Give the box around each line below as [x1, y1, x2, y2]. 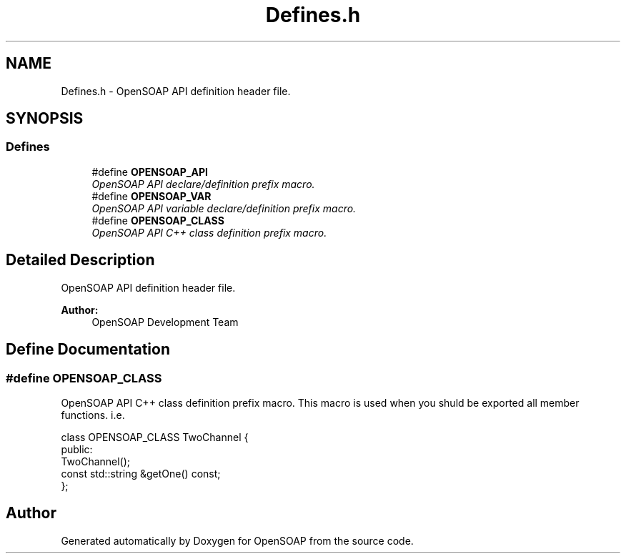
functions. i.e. [61, 408, 125, 421]
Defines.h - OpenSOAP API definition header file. [61, 84, 291, 97]
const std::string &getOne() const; [61, 467, 221, 480]
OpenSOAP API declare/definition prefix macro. [91, 177, 315, 190]
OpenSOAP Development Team [91, 315, 239, 328]
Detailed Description [6, 251, 155, 269]
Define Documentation [6, 340, 170, 359]
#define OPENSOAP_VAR [91, 189, 212, 202]
